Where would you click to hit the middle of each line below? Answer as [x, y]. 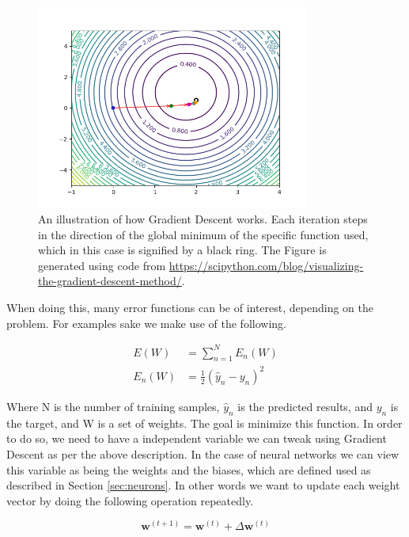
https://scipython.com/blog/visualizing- [266, 265]
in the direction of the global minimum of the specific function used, [203, 234]
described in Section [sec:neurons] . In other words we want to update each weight [203, 485]
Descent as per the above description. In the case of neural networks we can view [203, 453]
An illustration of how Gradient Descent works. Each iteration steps [203, 218]
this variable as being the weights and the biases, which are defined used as [189, 469]
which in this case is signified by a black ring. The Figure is [182, 250]
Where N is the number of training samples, [113, 406]
